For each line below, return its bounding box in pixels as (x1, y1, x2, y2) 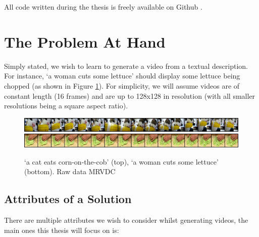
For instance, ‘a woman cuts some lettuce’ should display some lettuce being (4, 70, 240, 81)
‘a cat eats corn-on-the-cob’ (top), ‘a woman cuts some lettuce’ (24, 156, 219, 167)
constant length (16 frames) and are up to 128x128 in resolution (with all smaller (4, 90, 255, 101)
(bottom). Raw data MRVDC (24, 166, 116, 177)
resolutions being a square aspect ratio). (4, 100, 128, 111)
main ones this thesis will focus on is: (4, 224, 119, 235)
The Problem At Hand (4, 31, 166, 52)
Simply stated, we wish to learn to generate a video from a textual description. (4, 60, 248, 71)
